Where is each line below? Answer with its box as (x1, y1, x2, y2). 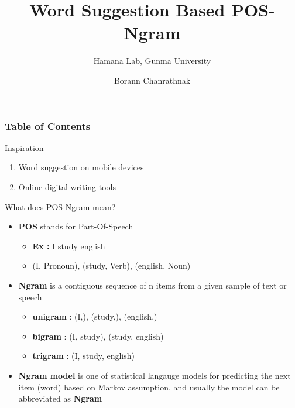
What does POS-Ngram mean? (5, 200, 116, 212)
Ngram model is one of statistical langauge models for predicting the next (18, 369, 291, 381)
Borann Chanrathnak (114, 74, 191, 86)
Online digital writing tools (18, 180, 116, 193)
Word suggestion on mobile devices (18, 161, 144, 173)
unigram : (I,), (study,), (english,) (32, 310, 157, 323)
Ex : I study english (32, 239, 105, 252)
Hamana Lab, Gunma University (93, 54, 211, 67)
